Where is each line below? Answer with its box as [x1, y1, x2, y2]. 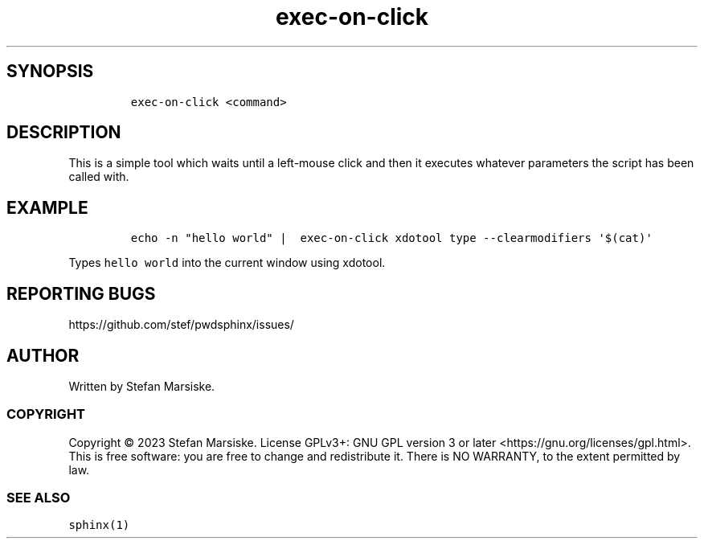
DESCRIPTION [6, 122, 121, 143]
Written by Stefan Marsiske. [68, 379, 215, 393]
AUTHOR [6, 345, 80, 366]
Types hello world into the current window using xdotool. [68, 256, 386, 270]
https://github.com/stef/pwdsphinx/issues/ [68, 318, 294, 332]
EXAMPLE [6, 197, 88, 218]
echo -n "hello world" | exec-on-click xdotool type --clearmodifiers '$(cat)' [130, 232, 653, 245]
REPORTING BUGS [6, 283, 156, 304]
